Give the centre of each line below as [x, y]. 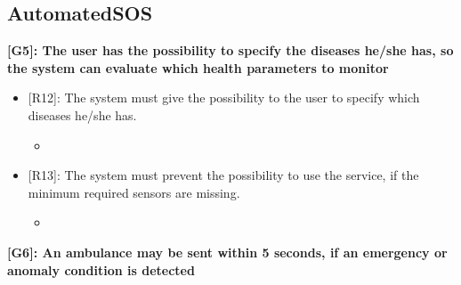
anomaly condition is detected [101, 269]
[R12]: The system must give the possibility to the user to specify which [224, 98]
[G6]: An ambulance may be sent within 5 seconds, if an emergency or [227, 252]
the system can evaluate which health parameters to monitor [198, 67]
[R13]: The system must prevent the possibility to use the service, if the [223, 175]
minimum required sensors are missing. [134, 192]
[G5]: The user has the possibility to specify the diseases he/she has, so [230, 50]
